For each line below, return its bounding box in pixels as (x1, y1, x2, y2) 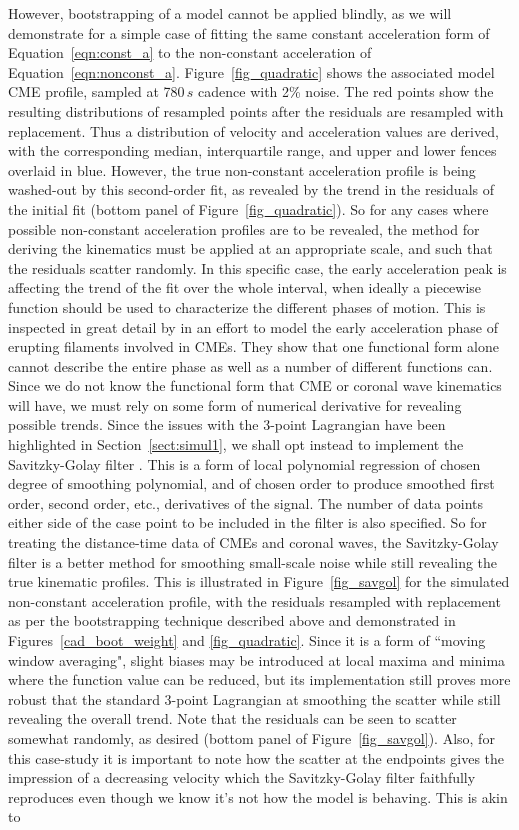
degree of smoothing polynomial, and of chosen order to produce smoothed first (8, 473, 495, 494)
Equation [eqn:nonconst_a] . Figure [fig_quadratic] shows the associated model (8, 61, 495, 82)
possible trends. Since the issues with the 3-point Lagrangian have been (8, 414, 446, 435)
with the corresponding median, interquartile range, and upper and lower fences (8, 140, 497, 161)
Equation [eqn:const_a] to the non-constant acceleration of (8, 42, 372, 63)
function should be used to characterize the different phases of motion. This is (8, 296, 486, 317)
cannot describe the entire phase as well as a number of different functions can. (8, 355, 493, 376)
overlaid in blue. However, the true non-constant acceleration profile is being (8, 159, 476, 180)
